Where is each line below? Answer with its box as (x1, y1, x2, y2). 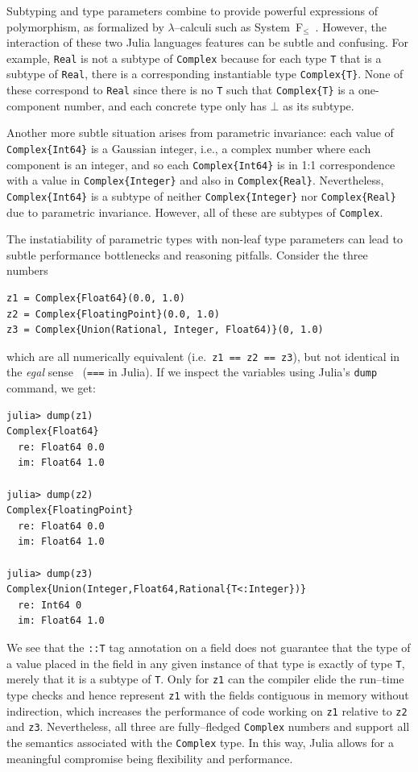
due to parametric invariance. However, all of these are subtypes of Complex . (6, 203, 383, 220)
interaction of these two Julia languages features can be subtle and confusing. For (6, 34, 409, 51)
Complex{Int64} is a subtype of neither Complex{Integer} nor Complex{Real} (6, 187, 396, 204)
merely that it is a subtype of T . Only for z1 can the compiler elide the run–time (6, 670, 404, 687)
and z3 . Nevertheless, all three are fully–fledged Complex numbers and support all (6, 718, 410, 735)
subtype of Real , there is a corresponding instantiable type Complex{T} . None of (6, 65, 404, 82)
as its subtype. (283, 97, 354, 114)
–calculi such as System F (174, 18, 304, 35)
